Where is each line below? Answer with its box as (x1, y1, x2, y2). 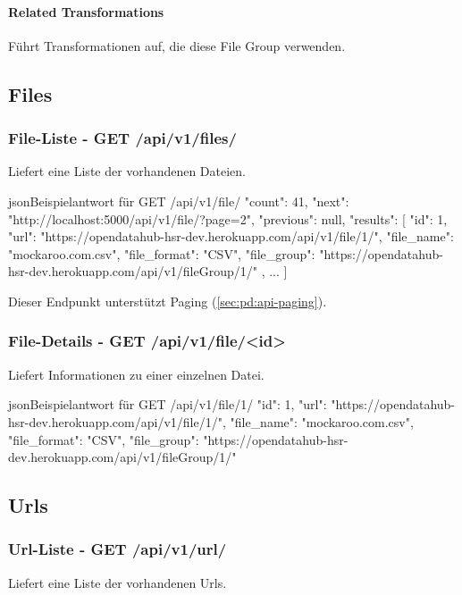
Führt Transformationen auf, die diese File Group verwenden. (8, 36, 346, 54)
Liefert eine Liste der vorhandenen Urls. (8, 573, 227, 591)
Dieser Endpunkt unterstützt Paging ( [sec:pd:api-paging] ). (8, 291, 327, 310)
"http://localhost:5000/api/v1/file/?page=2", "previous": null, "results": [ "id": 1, (8, 209, 448, 228)
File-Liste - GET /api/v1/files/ (8, 127, 237, 149)
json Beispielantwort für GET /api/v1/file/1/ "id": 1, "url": (8, 395, 327, 414)
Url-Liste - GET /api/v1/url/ (8, 538, 227, 560)
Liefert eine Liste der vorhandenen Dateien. (8, 162, 246, 180)
